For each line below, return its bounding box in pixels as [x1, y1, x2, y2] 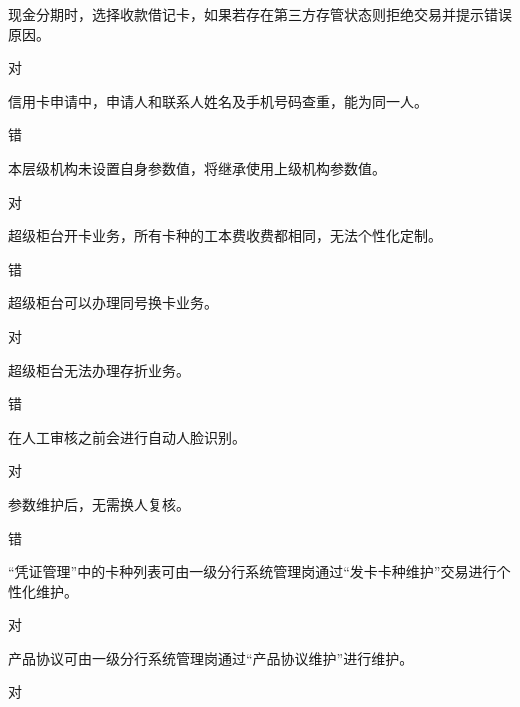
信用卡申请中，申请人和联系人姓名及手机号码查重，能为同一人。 [8, 90, 428, 111]
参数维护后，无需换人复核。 [8, 493, 190, 514]
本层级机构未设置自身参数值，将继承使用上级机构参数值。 [8, 157, 386, 178]
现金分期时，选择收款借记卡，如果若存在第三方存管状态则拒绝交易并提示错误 [8, 4, 512, 24]
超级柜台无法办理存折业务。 [8, 359, 190, 380]
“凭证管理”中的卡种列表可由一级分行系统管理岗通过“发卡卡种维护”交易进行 [8, 561, 497, 582]
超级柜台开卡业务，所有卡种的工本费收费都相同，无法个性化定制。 [8, 225, 442, 246]
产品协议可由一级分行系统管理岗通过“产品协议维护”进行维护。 [8, 647, 414, 668]
